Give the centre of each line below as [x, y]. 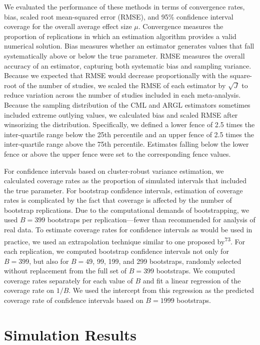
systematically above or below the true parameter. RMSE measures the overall [124, 55]
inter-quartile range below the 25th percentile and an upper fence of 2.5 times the [129, 134]
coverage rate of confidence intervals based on [74, 300]
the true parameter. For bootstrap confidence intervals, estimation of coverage [123, 190]
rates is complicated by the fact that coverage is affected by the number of [118, 200]
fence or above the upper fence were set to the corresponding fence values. [117, 153]
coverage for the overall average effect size [68, 26]
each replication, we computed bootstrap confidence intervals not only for [116, 251]
